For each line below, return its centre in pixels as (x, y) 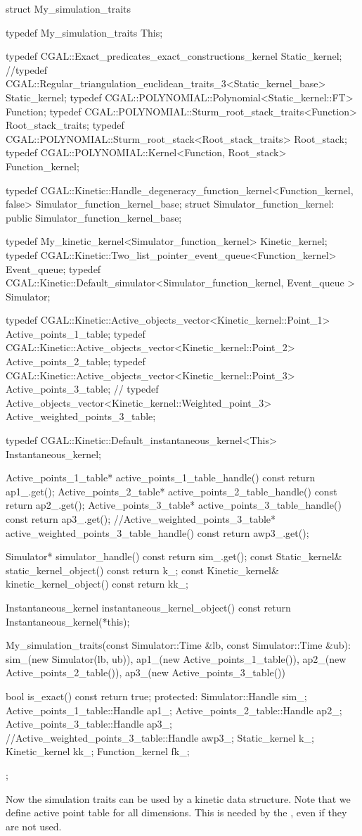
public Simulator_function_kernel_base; (94, 217)
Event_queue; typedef (53, 268)
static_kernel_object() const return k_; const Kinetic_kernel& (142, 570)
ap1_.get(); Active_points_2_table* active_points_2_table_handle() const (172, 491)
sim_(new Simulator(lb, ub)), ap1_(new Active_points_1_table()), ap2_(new (176, 658)
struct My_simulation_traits (69, 8)
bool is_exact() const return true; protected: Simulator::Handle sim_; (156, 696)
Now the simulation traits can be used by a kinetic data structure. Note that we (178, 798)
